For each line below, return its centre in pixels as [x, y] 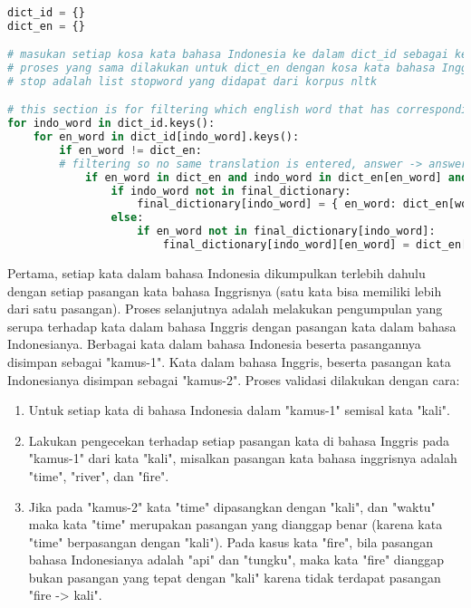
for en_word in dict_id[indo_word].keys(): [166, 137]
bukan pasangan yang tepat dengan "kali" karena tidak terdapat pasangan [235, 577]
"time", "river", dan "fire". [99, 475]
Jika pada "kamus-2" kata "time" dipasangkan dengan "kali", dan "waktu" [232, 506]
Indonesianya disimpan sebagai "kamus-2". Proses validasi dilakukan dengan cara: [234, 379]
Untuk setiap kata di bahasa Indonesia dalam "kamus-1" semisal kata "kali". [239, 410]
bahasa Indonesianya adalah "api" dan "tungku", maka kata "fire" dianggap [236, 560]
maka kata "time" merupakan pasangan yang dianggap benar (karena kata [235, 524]
